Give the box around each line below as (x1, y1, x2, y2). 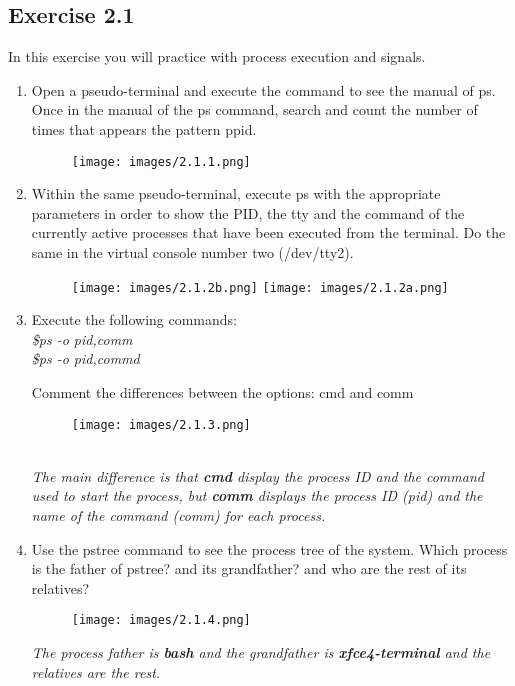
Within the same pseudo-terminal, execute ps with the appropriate (31, 183, 441, 204)
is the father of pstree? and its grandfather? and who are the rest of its (31, 558, 467, 579)
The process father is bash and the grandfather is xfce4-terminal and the (31, 642, 491, 663)
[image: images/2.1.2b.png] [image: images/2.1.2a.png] (71, 280, 449, 295)
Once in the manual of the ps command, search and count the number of (31, 99, 478, 120)
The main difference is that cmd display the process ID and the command (31, 465, 484, 486)
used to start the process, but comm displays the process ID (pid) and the (31, 485, 483, 506)
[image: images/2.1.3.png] (71, 417, 251, 432)
